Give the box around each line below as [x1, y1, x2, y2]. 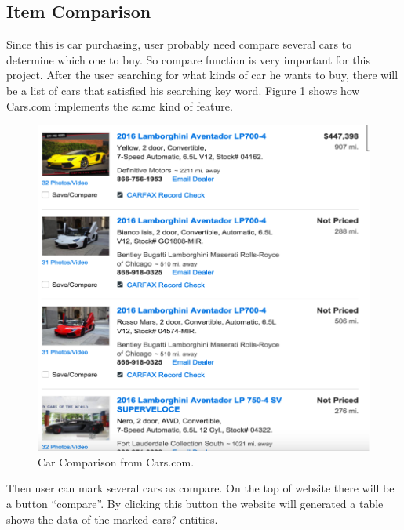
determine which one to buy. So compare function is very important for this [6, 51, 370, 67]
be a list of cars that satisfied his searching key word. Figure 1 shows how [6, 82, 360, 98]
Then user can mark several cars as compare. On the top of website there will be [6, 480, 395, 496]
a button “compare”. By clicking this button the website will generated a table [6, 496, 384, 512]
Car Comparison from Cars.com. [38, 453, 195, 470]
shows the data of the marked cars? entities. [6, 510, 218, 527]
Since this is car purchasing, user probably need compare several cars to [6, 36, 352, 53]
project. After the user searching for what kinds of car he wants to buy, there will [6, 67, 399, 83]
